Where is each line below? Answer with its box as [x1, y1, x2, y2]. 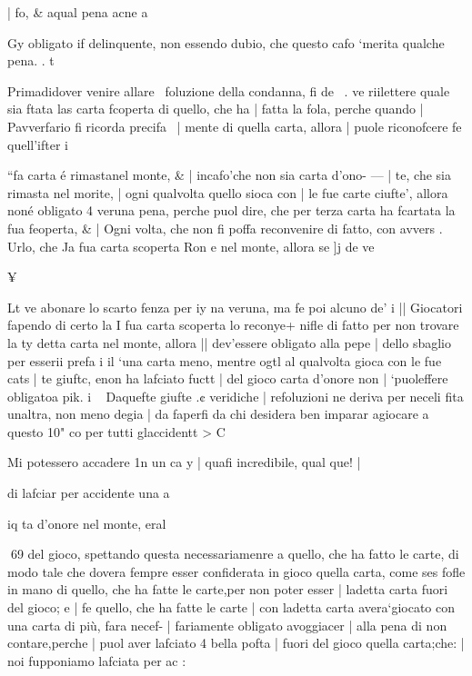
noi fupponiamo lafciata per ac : [7, 651, 186, 670]
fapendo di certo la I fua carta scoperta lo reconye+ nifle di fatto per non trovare [7, 315, 459, 334]
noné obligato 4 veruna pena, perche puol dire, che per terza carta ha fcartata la [7, 201, 456, 220]
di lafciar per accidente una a [7, 483, 170, 502]
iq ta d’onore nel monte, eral [7, 513, 166, 532]
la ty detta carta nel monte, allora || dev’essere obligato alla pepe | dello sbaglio [7, 333, 451, 352]
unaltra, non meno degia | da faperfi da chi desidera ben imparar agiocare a [7, 404, 429, 423]
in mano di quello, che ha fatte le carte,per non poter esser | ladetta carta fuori [7, 580, 448, 599]
